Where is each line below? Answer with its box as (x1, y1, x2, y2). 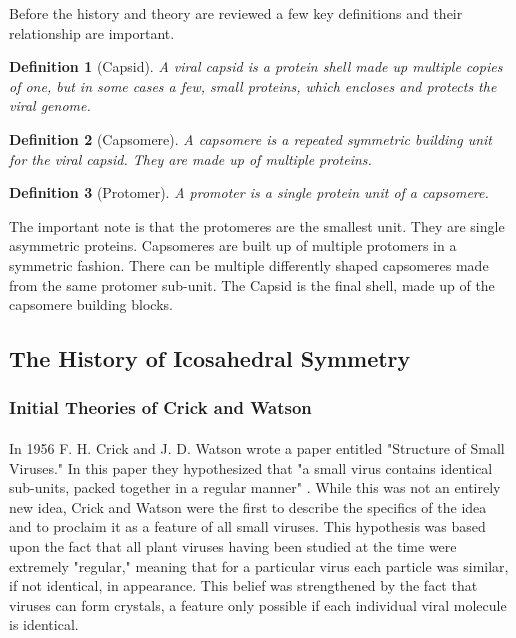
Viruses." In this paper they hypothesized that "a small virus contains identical (9, 457, 493, 478)
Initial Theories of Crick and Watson (9, 395, 312, 420)
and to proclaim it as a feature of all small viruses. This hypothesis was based (9, 516, 486, 537)
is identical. (9, 614, 79, 635)
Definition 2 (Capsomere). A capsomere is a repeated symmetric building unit (9, 128, 493, 149)
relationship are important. (9, 22, 175, 43)
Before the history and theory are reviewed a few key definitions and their (9, 3, 463, 23)
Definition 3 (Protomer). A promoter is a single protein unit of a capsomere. (9, 182, 489, 203)
